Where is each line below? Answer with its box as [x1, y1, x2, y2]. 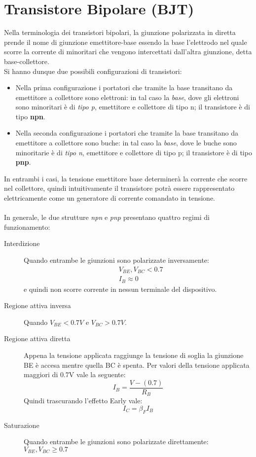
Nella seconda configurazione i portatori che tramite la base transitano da [15, 128, 238, 138]
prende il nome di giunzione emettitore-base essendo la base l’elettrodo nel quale [4, 36, 247, 47]
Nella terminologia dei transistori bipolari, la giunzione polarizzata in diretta [4, 27, 236, 37]
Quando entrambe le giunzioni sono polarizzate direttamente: [24, 436, 209, 447]
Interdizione [4, 238, 40, 248]
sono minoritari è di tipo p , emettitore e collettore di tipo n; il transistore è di [15, 102, 250, 112]
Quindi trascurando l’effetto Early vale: [24, 395, 143, 406]
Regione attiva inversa [4, 300, 71, 311]
